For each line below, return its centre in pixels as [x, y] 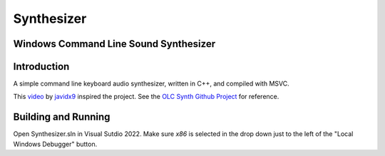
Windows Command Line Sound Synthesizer [114, 44]
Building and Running [62, 117]
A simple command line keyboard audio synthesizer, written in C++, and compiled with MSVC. [151, 84]
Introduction [41, 67]
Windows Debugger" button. [55, 144]
